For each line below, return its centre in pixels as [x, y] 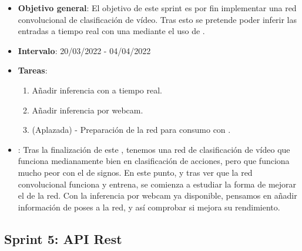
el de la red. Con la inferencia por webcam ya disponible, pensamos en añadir [157, 195]
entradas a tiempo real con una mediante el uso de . [111, 31]
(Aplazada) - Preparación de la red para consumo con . [131, 130]
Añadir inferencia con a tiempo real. [97, 90]
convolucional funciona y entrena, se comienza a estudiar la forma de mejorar [157, 184]
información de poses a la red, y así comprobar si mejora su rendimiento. [149, 207]
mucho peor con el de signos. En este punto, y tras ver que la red [135, 172]
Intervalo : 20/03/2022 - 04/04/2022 [84, 50]
